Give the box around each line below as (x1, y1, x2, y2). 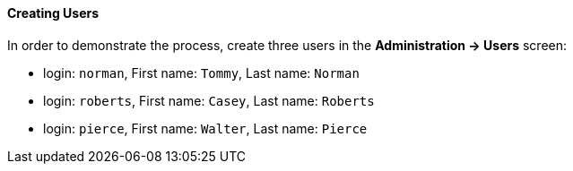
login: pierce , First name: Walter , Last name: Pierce (43, 120, 368, 136)
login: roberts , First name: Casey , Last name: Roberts (43, 92, 375, 108)
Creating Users (7, 5, 100, 21)
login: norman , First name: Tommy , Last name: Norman (43, 64, 360, 81)
